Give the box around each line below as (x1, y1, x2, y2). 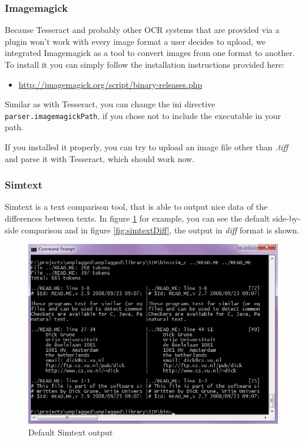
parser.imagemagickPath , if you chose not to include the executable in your (5, 109, 281, 121)
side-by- (272, 212, 301, 225)
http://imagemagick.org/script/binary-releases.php (18, 78, 203, 90)
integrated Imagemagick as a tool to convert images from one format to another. (5, 47, 295, 59)
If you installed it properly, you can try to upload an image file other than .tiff (5, 141, 288, 153)
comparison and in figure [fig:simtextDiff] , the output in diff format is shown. (21, 223, 300, 236)
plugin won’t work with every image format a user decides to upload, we (5, 35, 266, 47)
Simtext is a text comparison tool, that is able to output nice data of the (5, 200, 268, 213)
